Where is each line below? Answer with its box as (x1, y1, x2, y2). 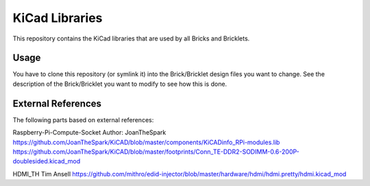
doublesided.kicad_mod (12, 157, 81, 165)
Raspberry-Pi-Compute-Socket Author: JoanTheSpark (12, 128, 166, 137)
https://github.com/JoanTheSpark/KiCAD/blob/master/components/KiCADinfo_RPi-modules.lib (12, 138, 280, 146)
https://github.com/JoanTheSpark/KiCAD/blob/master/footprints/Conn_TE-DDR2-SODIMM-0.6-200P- (12, 148, 299, 156)
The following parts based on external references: (12, 115, 154, 124)
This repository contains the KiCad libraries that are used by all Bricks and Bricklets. (12, 34, 250, 43)
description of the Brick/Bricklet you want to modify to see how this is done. (12, 80, 227, 88)
